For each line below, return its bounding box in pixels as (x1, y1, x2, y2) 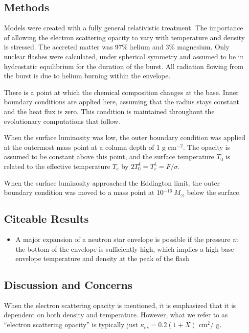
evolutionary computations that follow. (4, 116, 120, 126)
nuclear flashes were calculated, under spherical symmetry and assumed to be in (4, 51, 244, 61)
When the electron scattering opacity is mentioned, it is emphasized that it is (4, 300, 236, 310)
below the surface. (187, 187, 241, 197)
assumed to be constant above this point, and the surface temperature (4, 151, 214, 162)
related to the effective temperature (4, 161, 111, 171)
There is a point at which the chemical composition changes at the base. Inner (4, 87, 239, 97)
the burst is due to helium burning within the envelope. (4, 71, 171, 81)
